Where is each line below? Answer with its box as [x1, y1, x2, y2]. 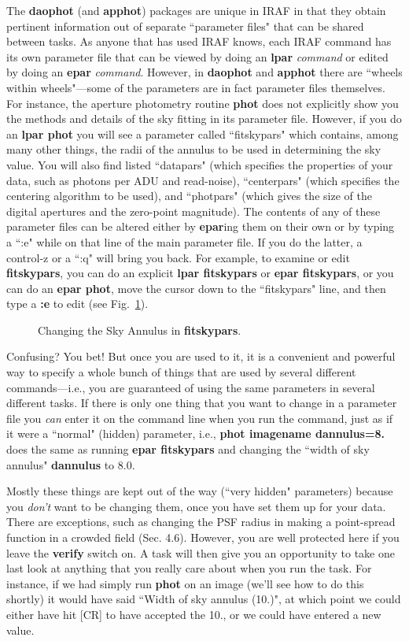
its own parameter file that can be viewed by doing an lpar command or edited [6, 48, 389, 65]
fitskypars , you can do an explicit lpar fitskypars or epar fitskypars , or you [6, 265, 394, 281]
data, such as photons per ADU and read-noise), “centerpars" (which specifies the [6, 172, 400, 188]
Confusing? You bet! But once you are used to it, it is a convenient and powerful [6, 348, 396, 365]
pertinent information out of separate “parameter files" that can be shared [6, 17, 364, 34]
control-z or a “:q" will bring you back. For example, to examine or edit [6, 249, 350, 265]
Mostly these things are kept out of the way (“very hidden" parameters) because [6, 483, 393, 499]
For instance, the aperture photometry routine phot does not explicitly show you [6, 94, 399, 111]
